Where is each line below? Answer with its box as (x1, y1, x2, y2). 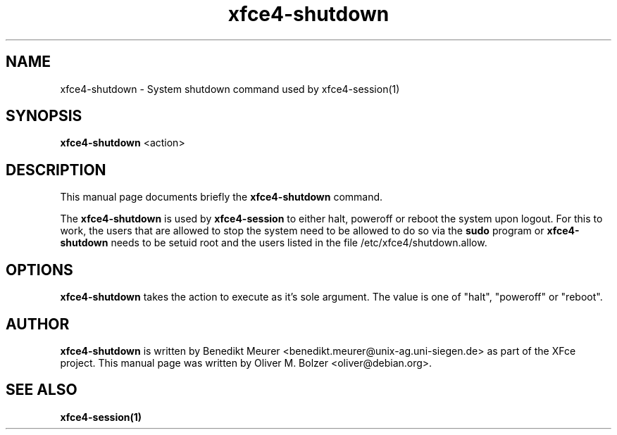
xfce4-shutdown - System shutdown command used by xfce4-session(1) (60, 82, 400, 95)
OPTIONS (6, 260, 73, 279)
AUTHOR (6, 315, 70, 333)
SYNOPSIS (6, 107, 82, 125)
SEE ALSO (6, 381, 77, 399)
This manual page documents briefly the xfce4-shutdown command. (60, 191, 383, 203)
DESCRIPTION (6, 160, 106, 179)
